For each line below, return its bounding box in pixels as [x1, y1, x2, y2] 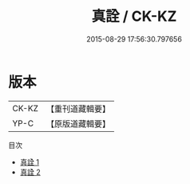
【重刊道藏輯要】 [46, 103, 110, 114]
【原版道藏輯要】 [46, 118, 110, 129]
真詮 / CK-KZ [91, 7, 177, 26]
